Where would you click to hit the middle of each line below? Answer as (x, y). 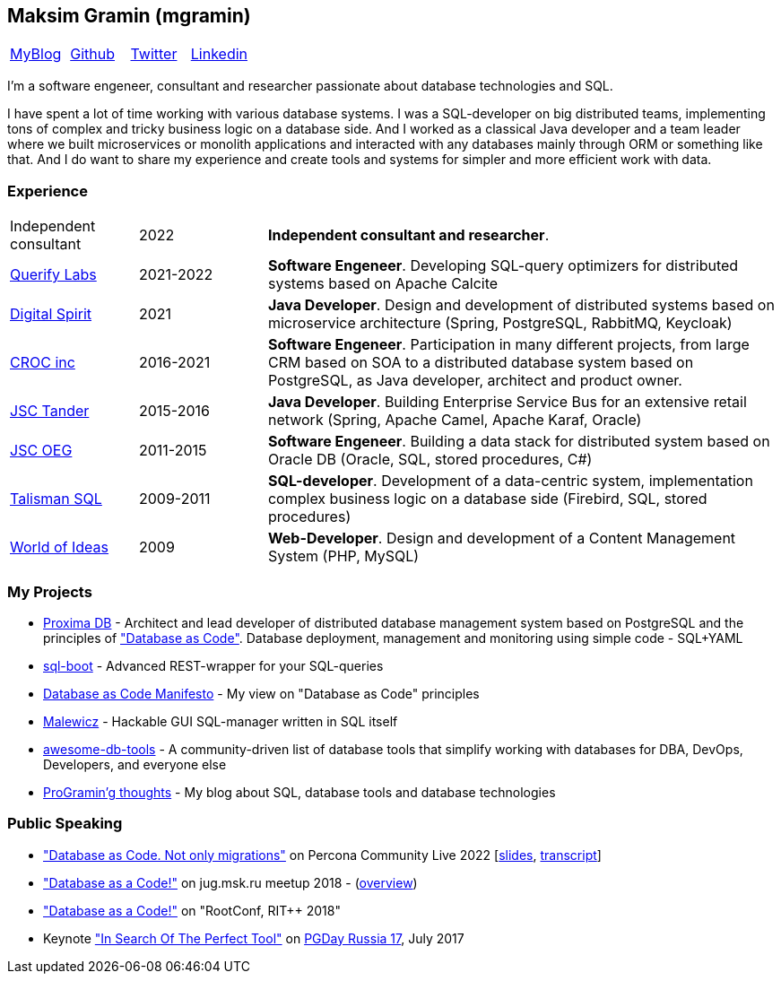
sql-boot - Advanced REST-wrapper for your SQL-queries (213, 665)
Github (93, 54)
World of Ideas (60, 547)
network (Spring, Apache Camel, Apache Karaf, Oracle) (455, 420)
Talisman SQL (56, 499)
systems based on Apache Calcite (383, 284)
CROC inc (43, 363)
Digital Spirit (51, 314)
